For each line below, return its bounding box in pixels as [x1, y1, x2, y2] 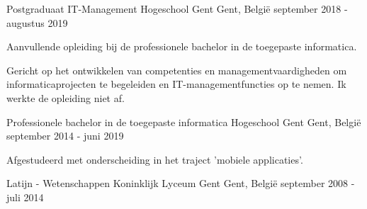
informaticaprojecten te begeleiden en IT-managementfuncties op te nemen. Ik [6, 77, 346, 91]
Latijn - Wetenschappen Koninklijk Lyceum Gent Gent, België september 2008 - [6, 176, 355, 191]
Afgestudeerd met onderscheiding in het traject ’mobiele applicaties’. [6, 152, 303, 166]
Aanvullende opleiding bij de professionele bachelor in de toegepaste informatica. [6, 39, 357, 54]
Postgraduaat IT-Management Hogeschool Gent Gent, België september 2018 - [6, 1, 348, 16]
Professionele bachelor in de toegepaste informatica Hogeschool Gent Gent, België [6, 114, 361, 129]
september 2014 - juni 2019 [6, 128, 124, 143]
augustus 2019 [6, 15, 68, 30]
